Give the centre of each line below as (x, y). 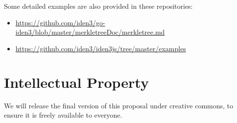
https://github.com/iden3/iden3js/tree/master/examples (101, 48)
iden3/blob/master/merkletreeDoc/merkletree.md (90, 32)
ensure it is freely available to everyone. (63, 115)
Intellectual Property (76, 82)
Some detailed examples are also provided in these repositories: (98, 6)
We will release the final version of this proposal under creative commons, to (119, 105)
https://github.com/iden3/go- (60, 22)
